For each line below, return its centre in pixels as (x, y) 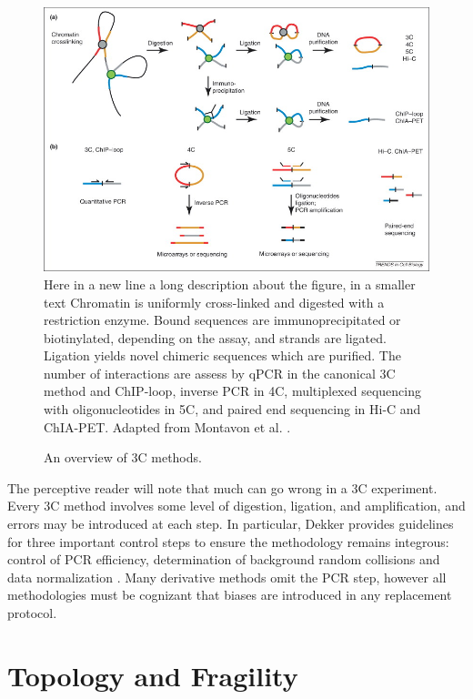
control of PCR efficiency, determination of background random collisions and (224, 559)
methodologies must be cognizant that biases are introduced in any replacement (230, 595)
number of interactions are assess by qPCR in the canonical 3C (220, 373)
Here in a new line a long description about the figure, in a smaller (230, 284)
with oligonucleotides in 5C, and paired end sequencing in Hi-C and (232, 409)
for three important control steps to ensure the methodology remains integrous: (228, 541)
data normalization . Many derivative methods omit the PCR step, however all (227, 577)
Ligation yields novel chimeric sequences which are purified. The (222, 355)
